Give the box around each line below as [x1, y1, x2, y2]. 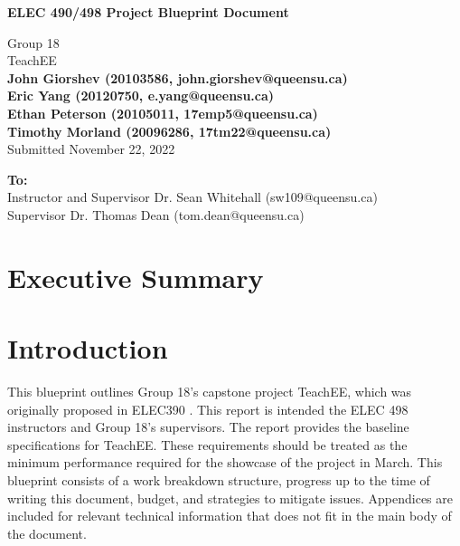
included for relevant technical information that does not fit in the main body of [7, 506, 452, 525]
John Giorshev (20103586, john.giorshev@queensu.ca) [7, 68, 348, 87]
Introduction [7, 330, 168, 367]
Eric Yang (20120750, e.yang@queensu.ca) [7, 86, 275, 105]
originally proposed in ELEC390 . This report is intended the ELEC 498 [7, 399, 408, 418]
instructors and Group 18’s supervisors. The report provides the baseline [7, 417, 409, 436]
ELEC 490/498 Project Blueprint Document [7, 3, 289, 21]
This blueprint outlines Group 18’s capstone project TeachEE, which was [7, 382, 412, 401]
